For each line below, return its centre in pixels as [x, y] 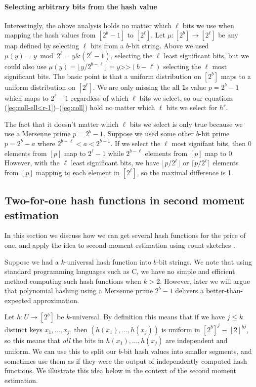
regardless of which [100, 97]
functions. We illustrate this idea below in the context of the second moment [120, 370]
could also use [25, 66]
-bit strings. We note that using [204, 261]
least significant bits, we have [115, 163]
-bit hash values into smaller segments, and [187, 351]
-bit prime [214, 134]
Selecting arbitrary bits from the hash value [81, 6]
